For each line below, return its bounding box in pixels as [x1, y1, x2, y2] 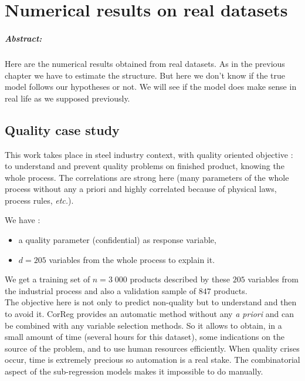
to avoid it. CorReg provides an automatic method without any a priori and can [5, 308, 294, 320]
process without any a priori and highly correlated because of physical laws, [5, 183, 277, 195]
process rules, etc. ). [5, 194, 74, 206]
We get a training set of [5, 273, 90, 285]
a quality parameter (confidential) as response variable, [18, 234, 216, 246]
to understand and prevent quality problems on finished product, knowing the [5, 160, 284, 172]
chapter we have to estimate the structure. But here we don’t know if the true [5, 69, 286, 81]
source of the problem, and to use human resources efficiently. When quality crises [5, 342, 300, 354]
